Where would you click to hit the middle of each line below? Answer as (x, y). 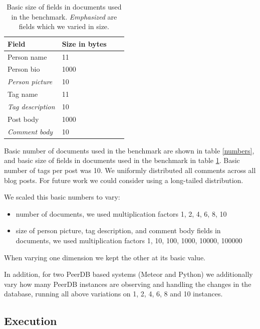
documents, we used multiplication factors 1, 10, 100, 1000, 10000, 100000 (129, 240)
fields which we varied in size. (64, 26)
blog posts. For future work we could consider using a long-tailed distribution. (124, 180)
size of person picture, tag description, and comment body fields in (118, 230)
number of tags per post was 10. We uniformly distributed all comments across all (130, 170)
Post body (23, 119)
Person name (27, 56)
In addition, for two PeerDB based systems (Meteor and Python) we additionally (128, 274)
